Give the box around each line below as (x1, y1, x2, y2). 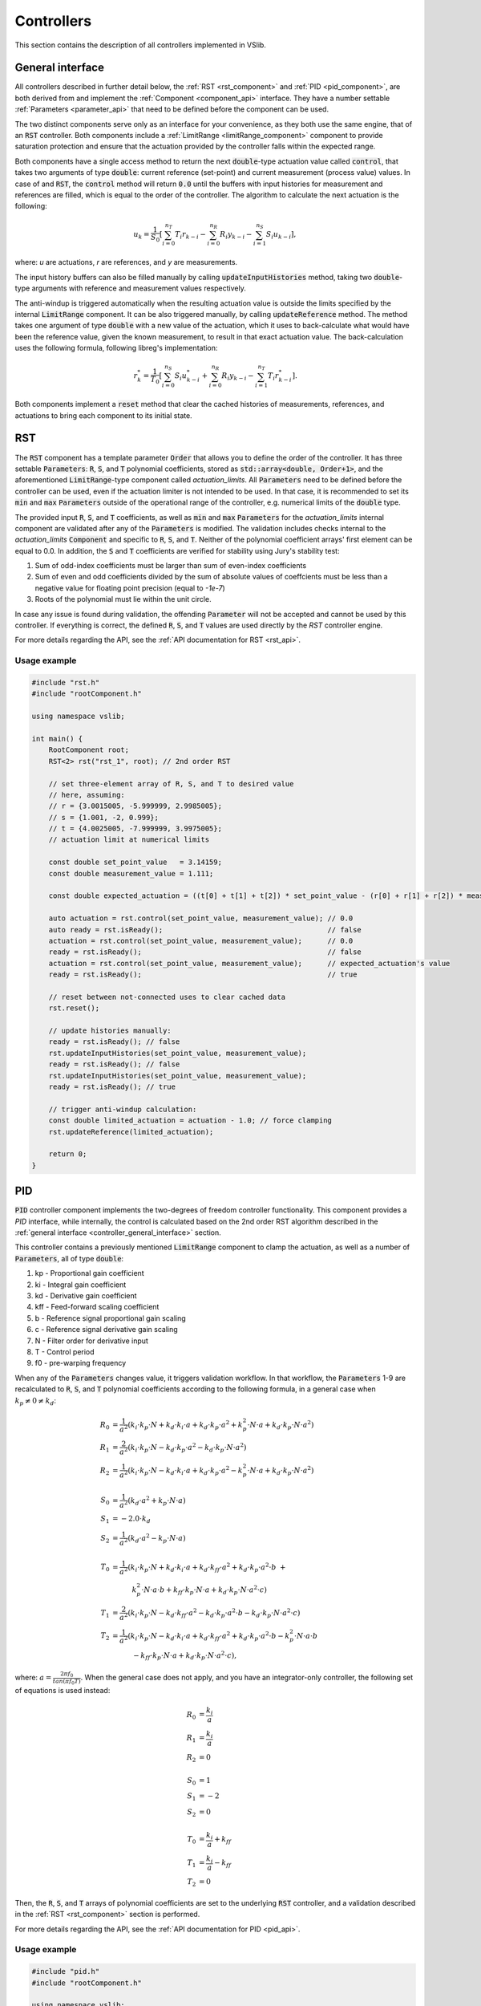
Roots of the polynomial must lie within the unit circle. (34, 595, 212, 604)
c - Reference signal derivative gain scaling (34, 1325, 178, 1334)
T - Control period (34, 1346, 95, 1356)
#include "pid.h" (31, 1967, 100, 1976)
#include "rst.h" (31, 678, 100, 687)
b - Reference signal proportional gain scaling (34, 1313, 186, 1323)
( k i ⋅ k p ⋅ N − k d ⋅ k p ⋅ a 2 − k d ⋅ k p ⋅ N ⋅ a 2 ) (127, 1441, 247, 1454)
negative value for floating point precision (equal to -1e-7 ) (34, 583, 226, 593)
